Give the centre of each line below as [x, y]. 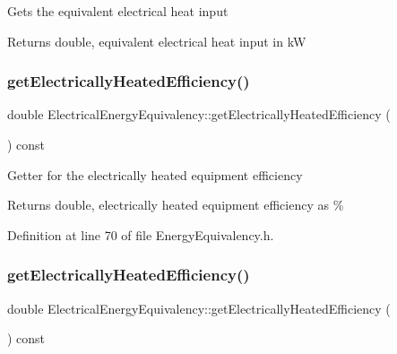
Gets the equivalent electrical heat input [118, 11]
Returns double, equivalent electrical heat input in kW [157, 41]
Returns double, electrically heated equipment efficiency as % [176, 205]
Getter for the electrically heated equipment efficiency [155, 174]
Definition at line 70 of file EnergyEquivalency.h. [141, 234]
